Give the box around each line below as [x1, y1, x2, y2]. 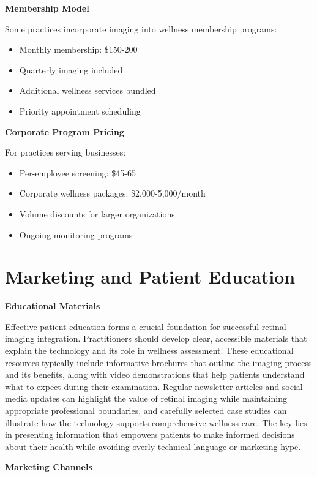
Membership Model [5, 2, 89, 14]
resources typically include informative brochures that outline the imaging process [5, 356, 312, 369]
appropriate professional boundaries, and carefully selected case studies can [5, 404, 287, 416]
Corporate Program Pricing [5, 125, 124, 138]
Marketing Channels [5, 460, 92, 473]
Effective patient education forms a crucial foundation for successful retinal [5, 320, 286, 332]
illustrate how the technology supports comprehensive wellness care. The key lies [5, 416, 307, 429]
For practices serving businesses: [5, 146, 126, 159]
